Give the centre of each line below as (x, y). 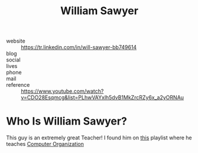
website (16, 41)
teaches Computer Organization (45, 144)
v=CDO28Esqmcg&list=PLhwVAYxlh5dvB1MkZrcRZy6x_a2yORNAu (103, 97)
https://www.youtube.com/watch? (62, 91)
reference (18, 85)
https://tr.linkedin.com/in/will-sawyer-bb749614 (79, 47)
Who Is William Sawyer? (66, 121)
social (13, 60)
